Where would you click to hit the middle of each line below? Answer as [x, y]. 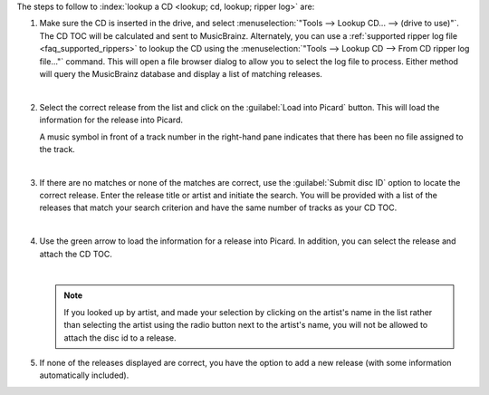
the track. [58, 149]
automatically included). [84, 375]
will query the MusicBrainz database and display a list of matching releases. [181, 73]
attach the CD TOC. [76, 254]
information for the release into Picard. [111, 120]
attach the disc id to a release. [120, 337]
